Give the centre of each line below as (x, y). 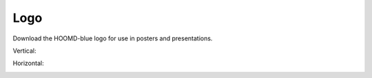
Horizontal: (28, 63)
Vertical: (24, 51)
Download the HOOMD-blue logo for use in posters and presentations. (113, 38)
